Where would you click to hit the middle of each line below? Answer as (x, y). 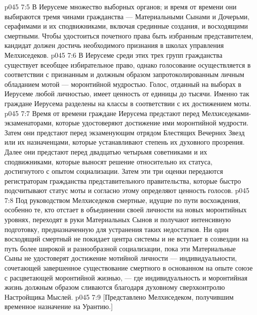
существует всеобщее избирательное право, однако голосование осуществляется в (128, 64)
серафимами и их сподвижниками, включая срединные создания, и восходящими (126, 26)
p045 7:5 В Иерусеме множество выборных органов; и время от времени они (121, 6)
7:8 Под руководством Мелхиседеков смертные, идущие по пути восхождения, (123, 200)
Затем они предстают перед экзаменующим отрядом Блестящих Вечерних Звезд (125, 132)
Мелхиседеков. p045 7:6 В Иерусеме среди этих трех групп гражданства (113, 55)
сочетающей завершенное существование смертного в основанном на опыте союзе (129, 268)
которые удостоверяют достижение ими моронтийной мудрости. (152, 123)
